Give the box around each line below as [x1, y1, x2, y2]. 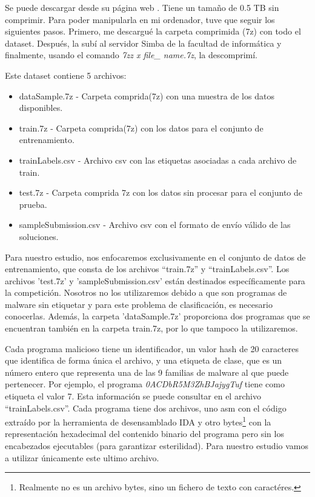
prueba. [19, 198, 47, 210]
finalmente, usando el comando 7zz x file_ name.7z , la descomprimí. [5, 48, 258, 61]
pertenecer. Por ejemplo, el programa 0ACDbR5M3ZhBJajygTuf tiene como [5, 378, 285, 390]
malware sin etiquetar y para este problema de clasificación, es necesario [5, 298, 273, 310]
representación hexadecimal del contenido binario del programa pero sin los [5, 427, 284, 440]
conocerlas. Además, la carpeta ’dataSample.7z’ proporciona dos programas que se [5, 310, 310, 322]
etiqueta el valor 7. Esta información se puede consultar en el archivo [5, 390, 261, 402]
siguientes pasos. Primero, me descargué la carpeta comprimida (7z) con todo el [5, 25, 301, 38]
